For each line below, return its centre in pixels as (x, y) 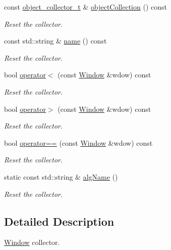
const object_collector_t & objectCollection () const (85, 7)
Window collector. (32, 242)
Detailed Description (59, 221)
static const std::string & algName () (61, 176)
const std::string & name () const (55, 41)
